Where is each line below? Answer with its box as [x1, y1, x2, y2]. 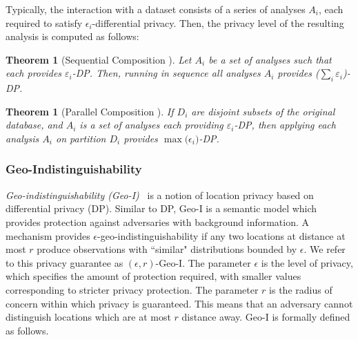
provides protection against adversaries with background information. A [6, 214, 310, 229]
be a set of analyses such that [208, 52, 332, 66]
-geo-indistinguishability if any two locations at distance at [97, 228, 346, 243]
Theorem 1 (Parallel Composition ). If [6, 104, 174, 118]
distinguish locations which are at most [6, 310, 171, 324]
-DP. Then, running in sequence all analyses [72, 66, 261, 80]
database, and [6, 117, 63, 132]
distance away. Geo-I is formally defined [181, 310, 350, 324]
